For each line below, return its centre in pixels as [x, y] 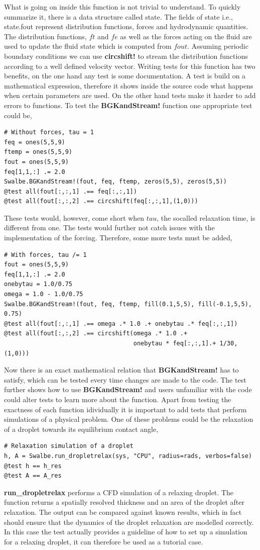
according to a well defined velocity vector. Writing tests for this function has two [130, 66]
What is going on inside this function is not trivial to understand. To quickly [122, 7]
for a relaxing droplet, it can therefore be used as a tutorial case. [104, 541]
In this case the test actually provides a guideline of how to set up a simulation [126, 532]
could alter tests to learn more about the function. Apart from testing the [118, 399]
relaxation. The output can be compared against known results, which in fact [123, 512]
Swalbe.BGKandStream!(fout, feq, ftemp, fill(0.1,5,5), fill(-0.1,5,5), [128, 304]
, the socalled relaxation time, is [206, 217]
